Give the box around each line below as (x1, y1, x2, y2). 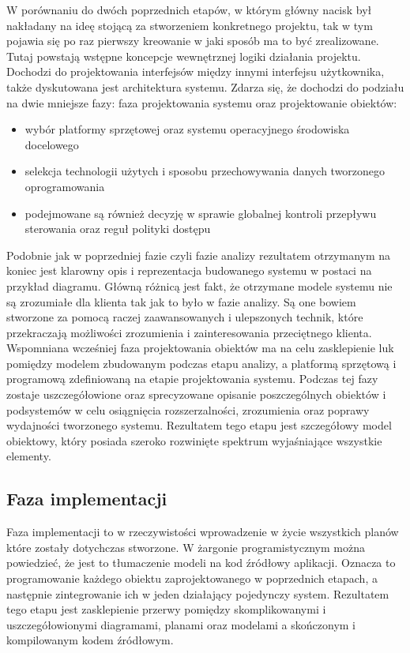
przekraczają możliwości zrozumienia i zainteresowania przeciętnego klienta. (6, 324, 372, 340)
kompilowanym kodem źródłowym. (6, 632, 174, 648)
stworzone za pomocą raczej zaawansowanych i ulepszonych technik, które (6, 309, 363, 325)
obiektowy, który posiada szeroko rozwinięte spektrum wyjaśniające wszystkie (6, 432, 382, 448)
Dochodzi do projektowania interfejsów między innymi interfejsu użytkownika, (6, 63, 385, 80)
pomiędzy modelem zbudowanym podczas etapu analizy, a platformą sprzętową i (6, 355, 397, 371)
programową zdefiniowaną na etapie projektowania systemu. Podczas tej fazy (6, 370, 378, 387)
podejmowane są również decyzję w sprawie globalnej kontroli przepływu (24, 205, 377, 221)
